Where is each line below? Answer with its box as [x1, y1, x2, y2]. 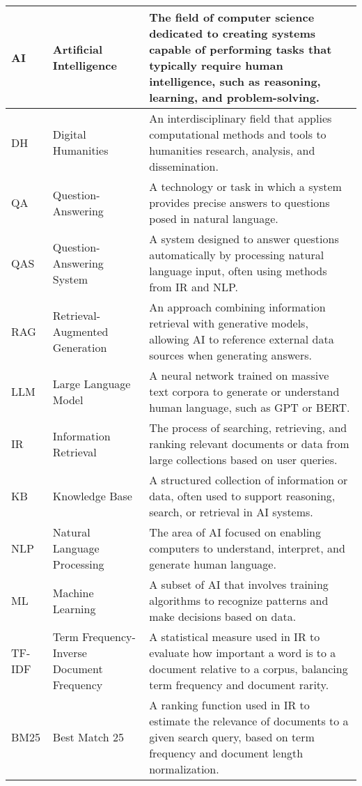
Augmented [52, 323, 109, 339]
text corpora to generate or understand [149, 383, 340, 399]
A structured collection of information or [149, 472, 348, 488]
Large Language [52, 375, 131, 392]
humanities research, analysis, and [149, 142, 315, 158]
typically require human [149, 57, 283, 73]
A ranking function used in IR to [149, 697, 310, 713]
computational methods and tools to [149, 126, 326, 142]
